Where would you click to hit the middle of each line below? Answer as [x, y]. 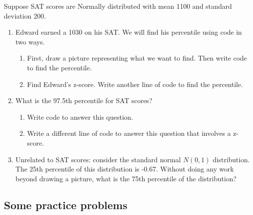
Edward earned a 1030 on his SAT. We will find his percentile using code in [129, 32]
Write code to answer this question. [80, 117]
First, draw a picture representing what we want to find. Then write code [137, 58]
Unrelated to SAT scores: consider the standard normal [98, 159]
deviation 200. [25, 15]
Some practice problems [66, 204]
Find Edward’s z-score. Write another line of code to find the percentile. [135, 84]
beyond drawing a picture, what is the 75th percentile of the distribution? [126, 178]
